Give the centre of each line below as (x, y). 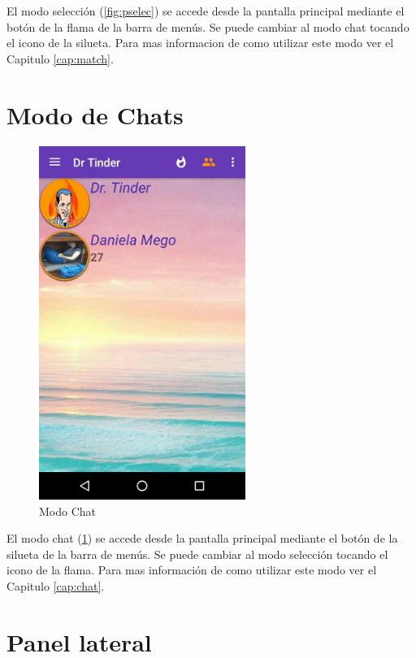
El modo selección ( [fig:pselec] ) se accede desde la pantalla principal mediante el (206, 11)
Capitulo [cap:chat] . (56, 586)
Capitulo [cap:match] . (60, 58)
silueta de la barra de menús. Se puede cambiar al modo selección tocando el (197, 554)
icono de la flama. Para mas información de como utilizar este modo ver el (192, 570)
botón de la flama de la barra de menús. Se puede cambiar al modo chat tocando (208, 26)
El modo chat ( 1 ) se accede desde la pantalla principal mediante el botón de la (202, 538)
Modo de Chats (95, 114)
